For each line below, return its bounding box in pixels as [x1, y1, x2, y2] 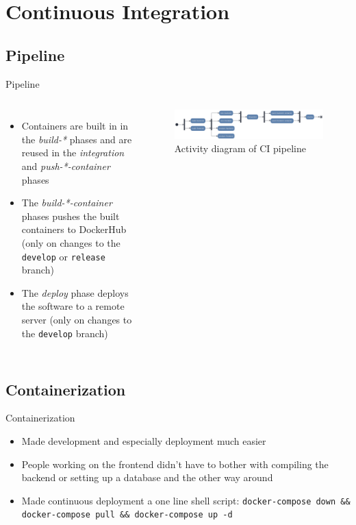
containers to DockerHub [21, 222, 127, 236]
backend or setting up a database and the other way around [21, 470, 273, 485]
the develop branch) [21, 326, 108, 340]
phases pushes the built [21, 208, 120, 223]
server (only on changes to [21, 312, 132, 326]
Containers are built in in [21, 119, 129, 133]
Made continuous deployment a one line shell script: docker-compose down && [21, 493, 351, 507]
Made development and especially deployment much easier [21, 434, 266, 448]
